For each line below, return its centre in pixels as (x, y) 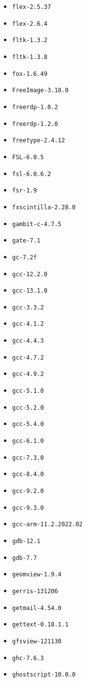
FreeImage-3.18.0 (40, 91)
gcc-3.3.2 (28, 307)
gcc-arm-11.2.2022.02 (47, 525)
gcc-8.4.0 (28, 474)
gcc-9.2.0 (28, 491)
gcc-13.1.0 (30, 291)
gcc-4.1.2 (28, 324)
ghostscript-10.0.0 (44, 675)
